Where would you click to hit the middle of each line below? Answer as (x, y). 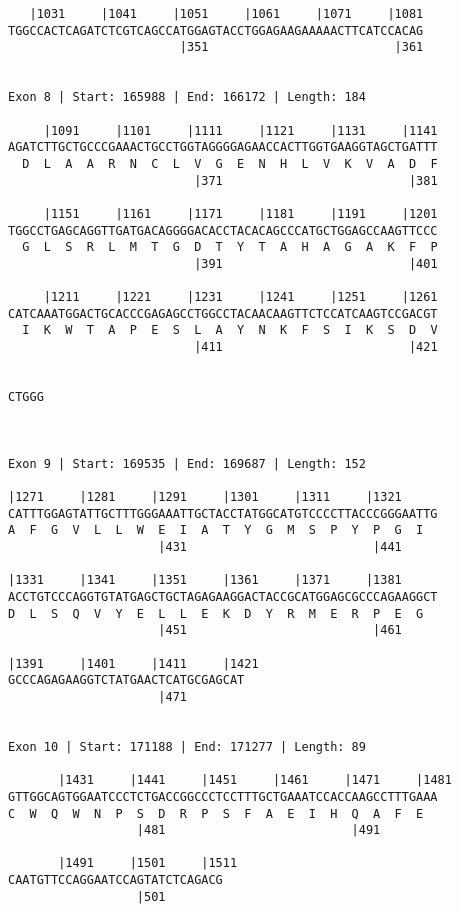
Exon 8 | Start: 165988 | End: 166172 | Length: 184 (187, 97)
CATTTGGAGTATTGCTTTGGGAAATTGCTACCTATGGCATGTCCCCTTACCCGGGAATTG (223, 513)
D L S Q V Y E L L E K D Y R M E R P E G (216, 613)
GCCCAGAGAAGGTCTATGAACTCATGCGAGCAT (126, 680)
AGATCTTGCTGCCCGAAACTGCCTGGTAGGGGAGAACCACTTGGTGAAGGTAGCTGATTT (223, 147)
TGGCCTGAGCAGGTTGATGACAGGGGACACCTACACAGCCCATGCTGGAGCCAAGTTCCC (223, 230)
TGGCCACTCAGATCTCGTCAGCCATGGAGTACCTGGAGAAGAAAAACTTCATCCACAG (216, 30)
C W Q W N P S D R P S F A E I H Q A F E (216, 813)
